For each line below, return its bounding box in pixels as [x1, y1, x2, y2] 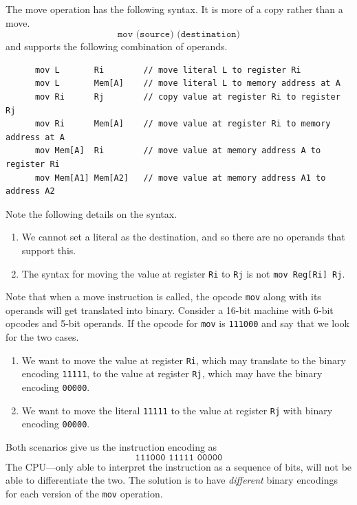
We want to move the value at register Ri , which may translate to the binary [21, 352, 346, 367]
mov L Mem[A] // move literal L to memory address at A [34, 78, 340, 89]
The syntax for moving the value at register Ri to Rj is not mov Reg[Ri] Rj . [21, 266, 345, 280]
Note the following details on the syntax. [6, 206, 177, 221]
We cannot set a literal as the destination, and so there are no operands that [21, 229, 345, 244]
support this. [21, 243, 76, 257]
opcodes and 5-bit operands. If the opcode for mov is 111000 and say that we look [6, 316, 350, 330]
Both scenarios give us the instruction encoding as [6, 439, 217, 453]
